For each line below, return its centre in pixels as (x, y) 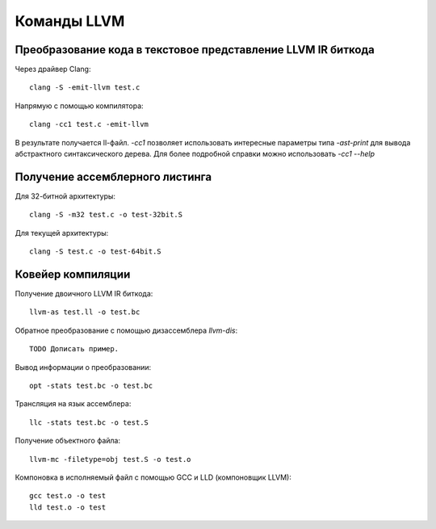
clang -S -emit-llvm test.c (85, 88)
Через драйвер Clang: (53, 69)
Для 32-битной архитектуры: (65, 196)
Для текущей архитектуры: (62, 233)
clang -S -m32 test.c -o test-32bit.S (106, 215)
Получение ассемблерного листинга (113, 176)
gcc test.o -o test (68, 496)
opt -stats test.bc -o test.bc (91, 385)
